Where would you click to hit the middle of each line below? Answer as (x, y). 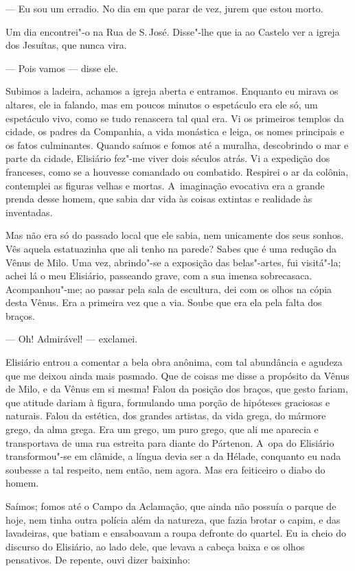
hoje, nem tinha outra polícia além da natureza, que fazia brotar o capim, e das (173, 519)
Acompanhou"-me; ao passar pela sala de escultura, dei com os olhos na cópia (169, 289)
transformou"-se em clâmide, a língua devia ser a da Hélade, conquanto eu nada (173, 456)
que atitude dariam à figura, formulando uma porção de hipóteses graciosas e (168, 402)
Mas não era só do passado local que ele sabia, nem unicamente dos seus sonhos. (175, 235)
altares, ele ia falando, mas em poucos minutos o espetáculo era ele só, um (162, 104)
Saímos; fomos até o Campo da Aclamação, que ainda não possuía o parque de (171, 506)
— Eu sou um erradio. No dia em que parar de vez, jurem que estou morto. (164, 8)
